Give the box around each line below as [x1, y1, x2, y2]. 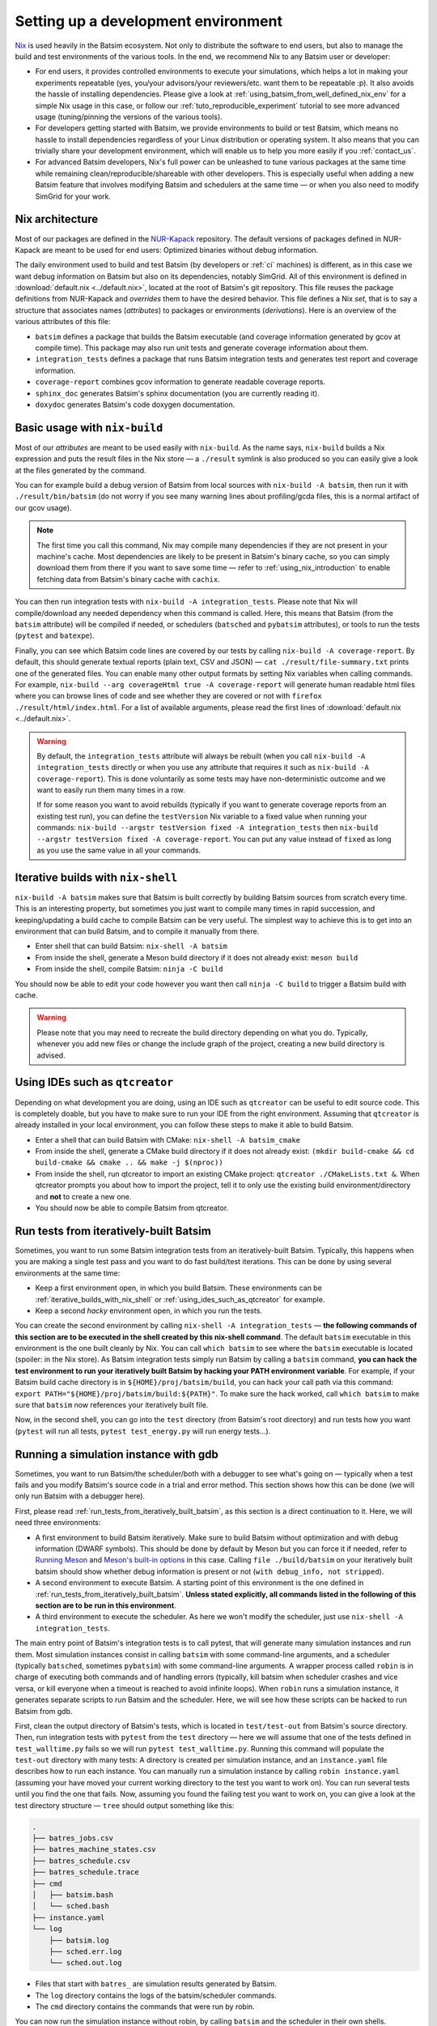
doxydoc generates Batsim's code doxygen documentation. [35, 400, 235, 409]
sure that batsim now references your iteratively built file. [15, 1400, 209, 1410]
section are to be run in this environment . [35, 1601, 177, 1610]
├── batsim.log [49, 1935, 109, 1945]
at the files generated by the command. [15, 465, 146, 475]
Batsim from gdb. [15, 1706, 73, 1716]
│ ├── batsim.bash [32, 1890, 113, 1900]
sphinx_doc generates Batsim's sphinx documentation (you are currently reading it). [35, 388, 320, 398]
